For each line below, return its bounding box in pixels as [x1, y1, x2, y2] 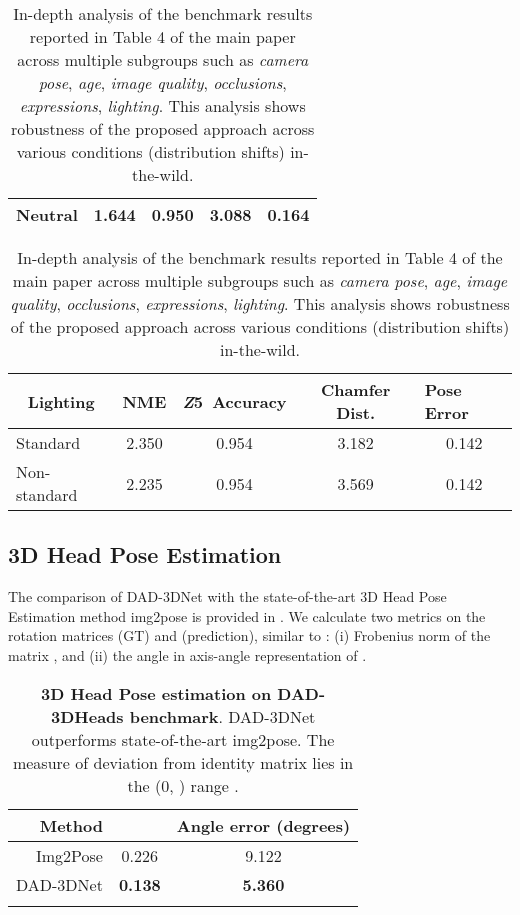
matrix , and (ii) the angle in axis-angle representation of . [8, 644, 367, 665]
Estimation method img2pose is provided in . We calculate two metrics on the [8, 605, 486, 626]
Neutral [16, 203, 78, 226]
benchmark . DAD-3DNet [129, 704, 316, 728]
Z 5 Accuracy [182, 389, 287, 413]
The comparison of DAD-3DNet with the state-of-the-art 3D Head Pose [8, 586, 447, 607]
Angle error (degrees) [176, 813, 351, 837]
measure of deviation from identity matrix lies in [12, 750, 354, 774]
